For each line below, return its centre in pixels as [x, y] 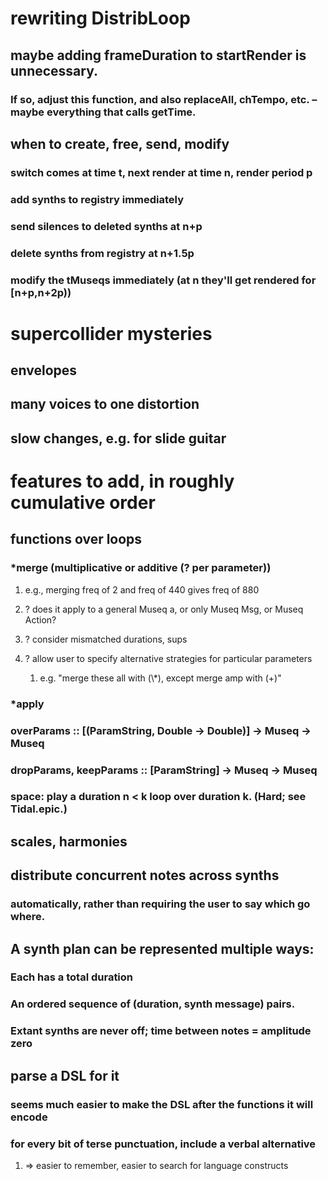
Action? [40, 619]
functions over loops [76, 539]
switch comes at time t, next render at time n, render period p [161, 172]
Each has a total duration [72, 977]
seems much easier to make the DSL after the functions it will [162, 1104]
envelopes [44, 370]
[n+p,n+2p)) [41, 292]
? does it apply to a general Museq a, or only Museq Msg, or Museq [164, 609]
